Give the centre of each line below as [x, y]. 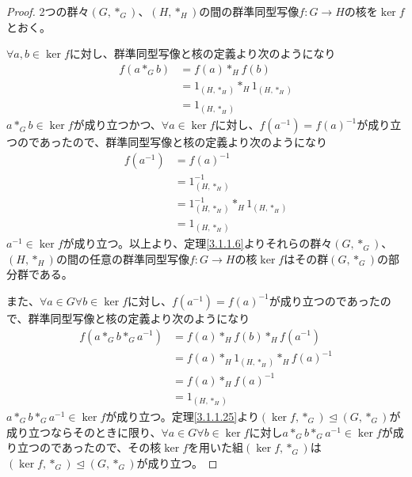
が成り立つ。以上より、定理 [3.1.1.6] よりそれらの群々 [198, 243]
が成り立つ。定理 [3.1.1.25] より [182, 416]
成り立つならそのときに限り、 [84, 432]
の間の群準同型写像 [249, 11]
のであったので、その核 [100, 447]
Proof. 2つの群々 [48, 11]
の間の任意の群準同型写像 [122, 258]
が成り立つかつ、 [117, 125]
